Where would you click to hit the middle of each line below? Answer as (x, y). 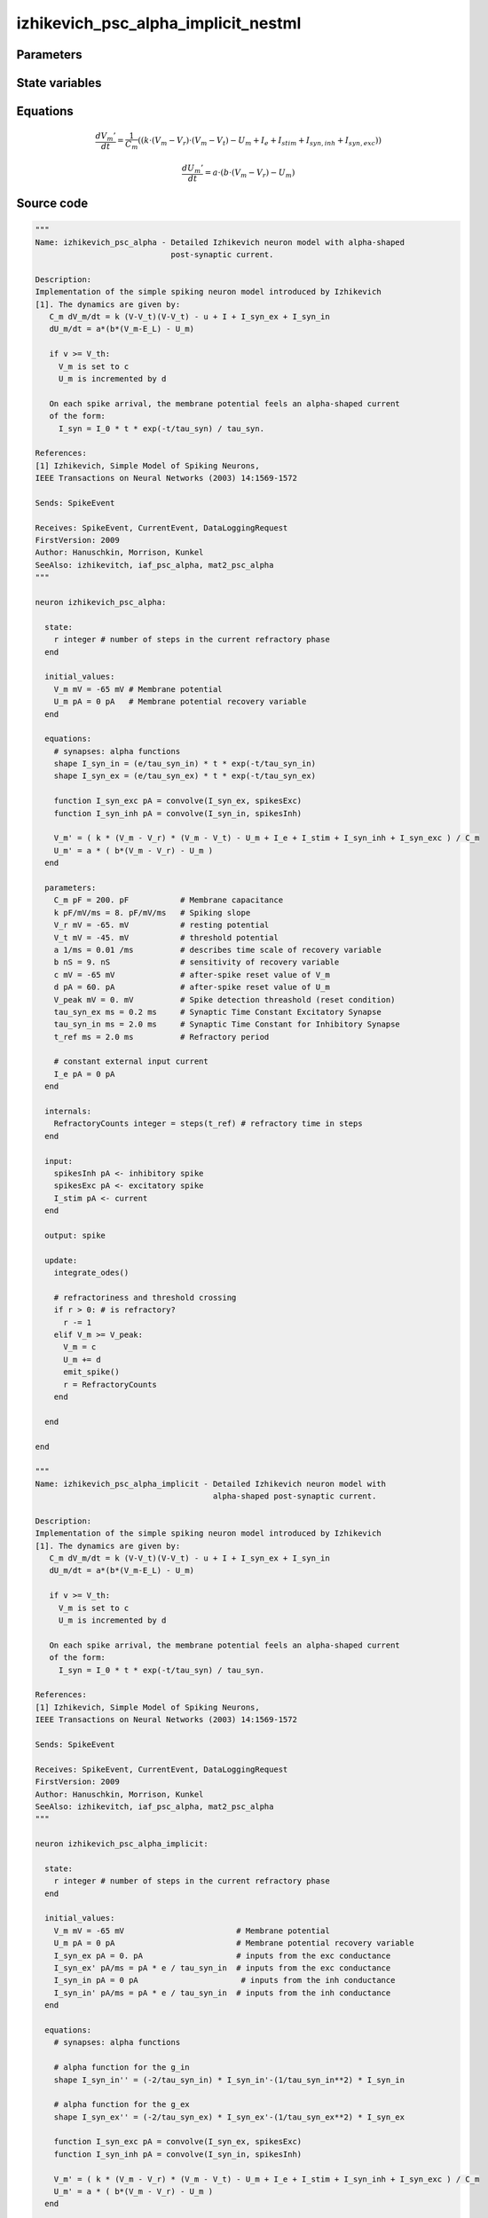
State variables (59, 83)
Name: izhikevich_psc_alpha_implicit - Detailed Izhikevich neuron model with (210, 1483)
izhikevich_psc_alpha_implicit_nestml (159, 23)
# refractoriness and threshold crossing (145, 1297)
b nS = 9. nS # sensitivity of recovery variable (197, 962)
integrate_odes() (91, 1273)
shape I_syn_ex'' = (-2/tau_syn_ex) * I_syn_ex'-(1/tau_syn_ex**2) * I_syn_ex (229, 2117)
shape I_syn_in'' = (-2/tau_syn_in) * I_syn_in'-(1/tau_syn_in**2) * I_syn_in (229, 2080)
